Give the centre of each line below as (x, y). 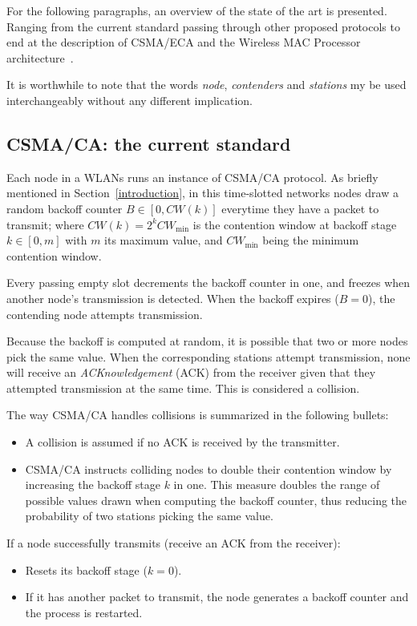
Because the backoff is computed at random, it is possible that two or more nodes (207, 341)
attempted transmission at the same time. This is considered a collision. (183, 388)
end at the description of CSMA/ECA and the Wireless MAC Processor (184, 42)
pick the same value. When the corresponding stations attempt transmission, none (208, 356)
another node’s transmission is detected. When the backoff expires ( (173, 298)
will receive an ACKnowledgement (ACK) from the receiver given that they (191, 372)
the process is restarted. (84, 612)
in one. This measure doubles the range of (277, 485)
